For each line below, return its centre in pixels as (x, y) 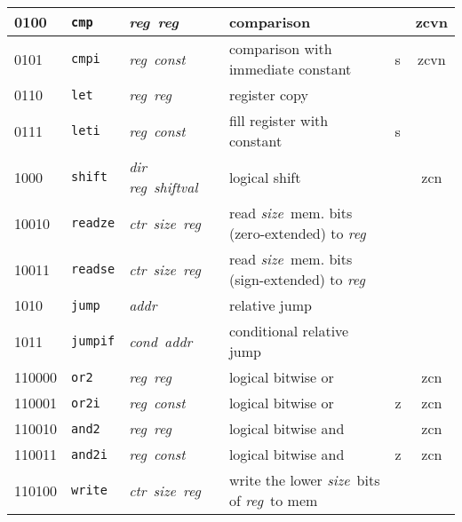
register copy (268, 95)
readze (93, 223)
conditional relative (289, 331)
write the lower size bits (304, 480)
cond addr (161, 341)
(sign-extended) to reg (297, 279)
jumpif (93, 341)
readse (93, 269)
